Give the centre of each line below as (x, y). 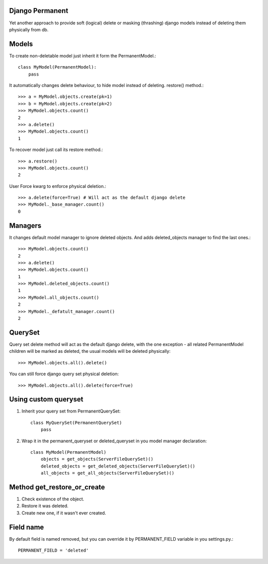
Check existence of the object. (53, 499)
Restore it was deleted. (45, 506)
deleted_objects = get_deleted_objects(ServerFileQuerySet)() (118, 466)
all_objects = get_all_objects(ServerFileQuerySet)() (107, 473)
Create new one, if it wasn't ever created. (64, 513)
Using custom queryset (46, 399)
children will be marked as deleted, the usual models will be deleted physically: (90, 351)
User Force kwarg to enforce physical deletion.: (58, 186)
